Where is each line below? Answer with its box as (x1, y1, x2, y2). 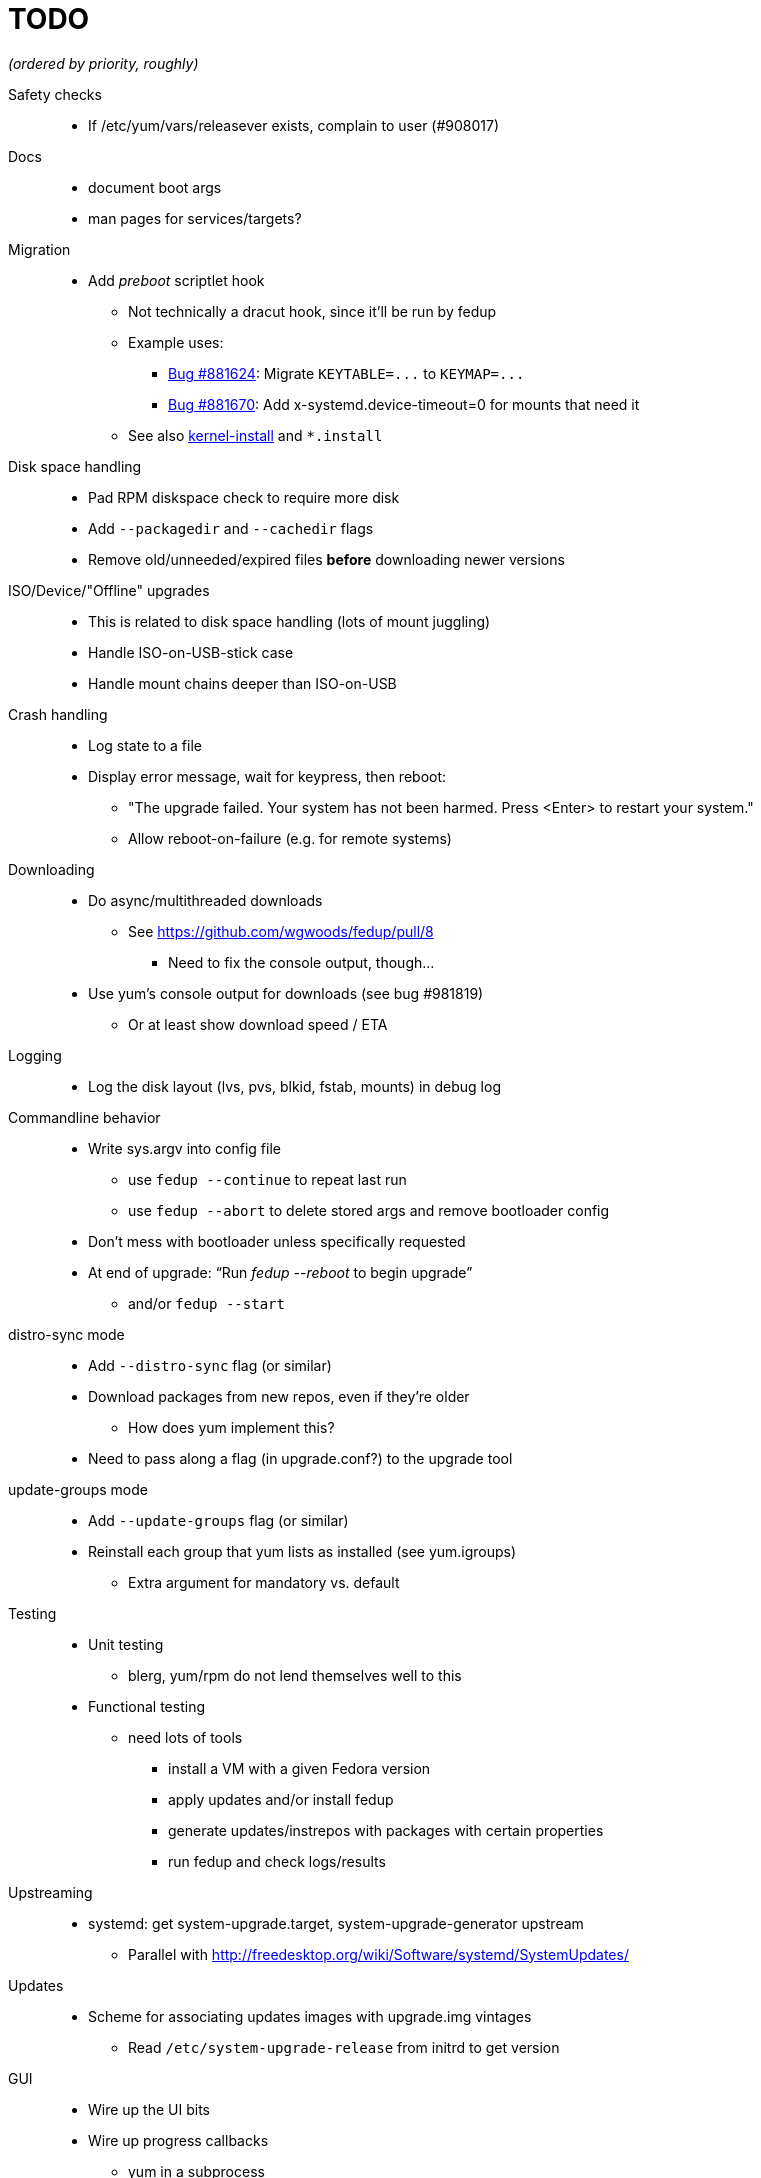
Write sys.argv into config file (88, 1139, 281, 1157)
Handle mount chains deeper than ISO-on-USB (88, 674, 397, 692)
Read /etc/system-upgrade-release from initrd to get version (128, 2038, 560, 2056)
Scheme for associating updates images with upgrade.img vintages (88, 2007, 532, 2025)
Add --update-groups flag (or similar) (88, 1511, 349, 1529)
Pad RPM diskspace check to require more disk (88, 488, 400, 506)
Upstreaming (8, 1883, 93, 1901)
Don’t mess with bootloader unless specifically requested (88, 1232, 466, 1250)
